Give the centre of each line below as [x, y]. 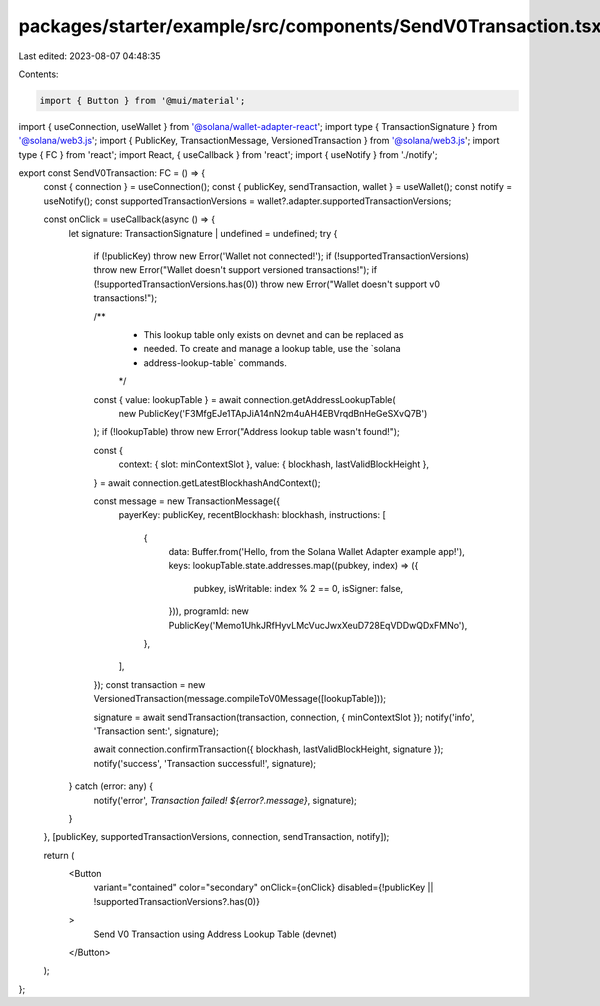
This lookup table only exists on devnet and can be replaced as [273, 334]
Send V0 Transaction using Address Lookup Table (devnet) [215, 934]
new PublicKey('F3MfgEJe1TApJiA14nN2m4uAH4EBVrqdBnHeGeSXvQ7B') [273, 413]
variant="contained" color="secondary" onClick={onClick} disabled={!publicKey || [263, 887]
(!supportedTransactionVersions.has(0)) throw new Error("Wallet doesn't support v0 [266, 284]
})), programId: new [209, 611]
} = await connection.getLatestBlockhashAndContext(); [207, 482]
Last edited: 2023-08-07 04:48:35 [89, 56]
